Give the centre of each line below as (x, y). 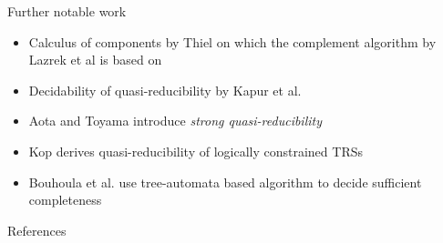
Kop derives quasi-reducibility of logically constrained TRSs (196, 151)
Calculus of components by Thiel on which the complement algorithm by (232, 41)
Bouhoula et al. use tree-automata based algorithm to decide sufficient (225, 182)
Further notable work (67, 11)
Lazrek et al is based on (95, 60)
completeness (65, 200)
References (37, 230)
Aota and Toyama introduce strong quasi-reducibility (175, 121)
